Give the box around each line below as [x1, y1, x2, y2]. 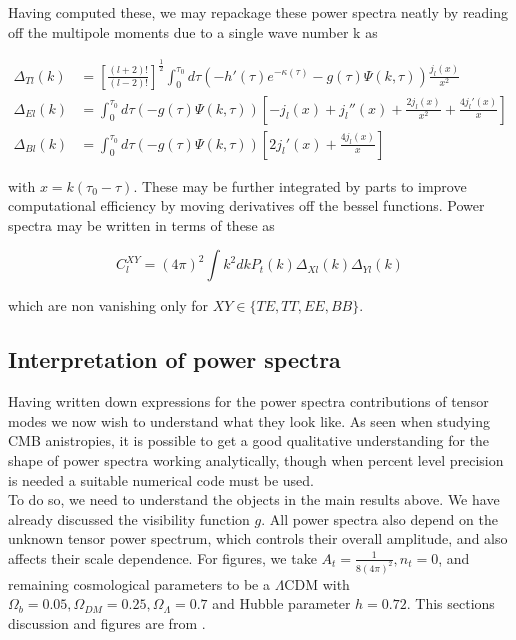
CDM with [284, 573, 350, 594]
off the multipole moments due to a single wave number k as [8, 21, 378, 42]
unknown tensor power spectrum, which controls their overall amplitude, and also [8, 528, 508, 549]
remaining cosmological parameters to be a [8, 573, 270, 594]
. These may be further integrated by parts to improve [133, 175, 467, 196]
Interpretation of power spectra [8, 344, 341, 375]
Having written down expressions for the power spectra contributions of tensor [8, 391, 489, 412]
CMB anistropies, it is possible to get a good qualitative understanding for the [8, 430, 490, 451]
